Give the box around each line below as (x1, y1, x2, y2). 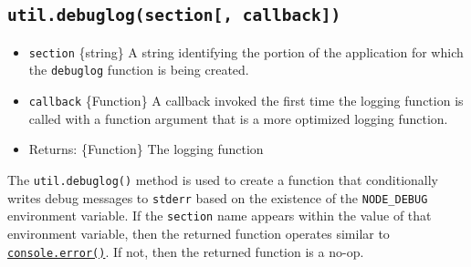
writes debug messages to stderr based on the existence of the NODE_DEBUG (7, 188, 428, 207)
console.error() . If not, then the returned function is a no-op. (7, 241, 364, 261)
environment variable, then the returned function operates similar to (7, 223, 390, 242)
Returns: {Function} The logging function (28, 139, 264, 159)
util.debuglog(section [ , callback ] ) (7, 5, 341, 26)
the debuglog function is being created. (28, 60, 249, 79)
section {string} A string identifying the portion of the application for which (28, 42, 464, 61)
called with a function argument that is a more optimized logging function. (28, 108, 448, 128)
